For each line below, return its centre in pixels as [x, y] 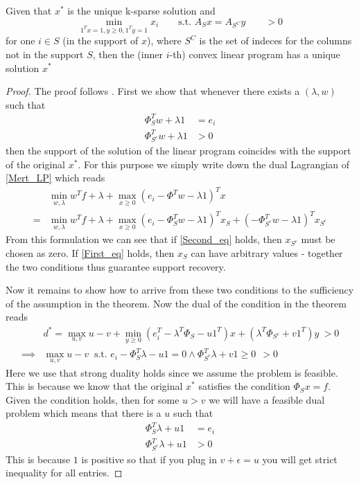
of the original [36, 164]
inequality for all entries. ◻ [64, 473]
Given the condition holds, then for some [93, 399]
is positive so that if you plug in [149, 459]
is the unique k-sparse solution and [141, 10]
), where [164, 41]
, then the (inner [128, 54]
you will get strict [300, 459]
